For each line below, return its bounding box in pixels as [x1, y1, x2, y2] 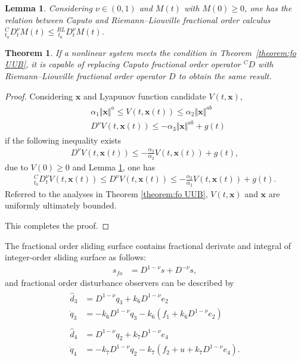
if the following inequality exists [5, 134, 122, 147]
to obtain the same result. [178, 69, 272, 82]
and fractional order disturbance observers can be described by [5, 276, 234, 288]
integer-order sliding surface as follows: [5, 251, 146, 263]
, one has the [244, 2, 292, 14]
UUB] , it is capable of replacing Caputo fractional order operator [5, 58, 241, 70]
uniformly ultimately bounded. [5, 199, 117, 211]
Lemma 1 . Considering [5, 2, 92, 14]
